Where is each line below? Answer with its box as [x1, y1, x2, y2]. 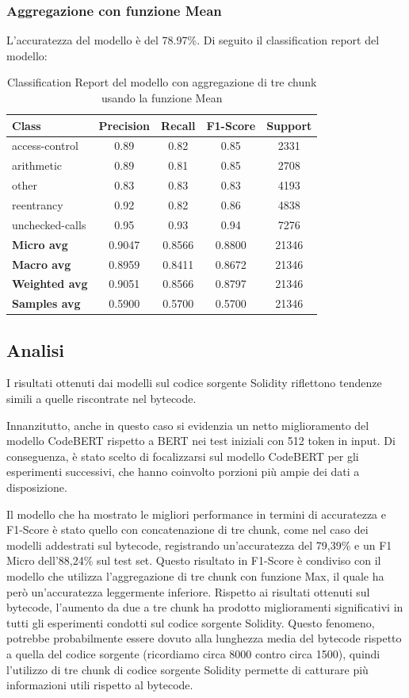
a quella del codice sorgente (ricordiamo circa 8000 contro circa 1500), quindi [6, 645, 380, 662]
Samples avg [12, 295, 81, 312]
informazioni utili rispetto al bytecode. [6, 677, 193, 693]
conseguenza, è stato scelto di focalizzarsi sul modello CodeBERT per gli [6, 447, 359, 464]
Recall [161, 117, 196, 133]
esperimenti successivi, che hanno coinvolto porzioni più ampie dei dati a [6, 463, 360, 480]
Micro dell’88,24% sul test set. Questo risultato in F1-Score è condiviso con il [6, 552, 381, 569]
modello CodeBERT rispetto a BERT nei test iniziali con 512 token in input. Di [6, 432, 396, 449]
